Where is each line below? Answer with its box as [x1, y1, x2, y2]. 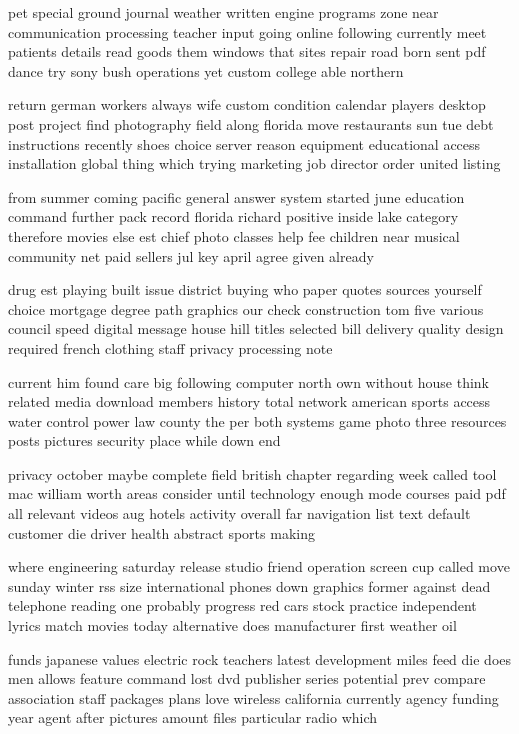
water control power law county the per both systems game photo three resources [8, 410, 507, 431]
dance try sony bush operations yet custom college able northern [8, 60, 404, 81]
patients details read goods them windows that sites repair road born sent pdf [8, 41, 486, 62]
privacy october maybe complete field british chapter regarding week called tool [8, 463, 497, 484]
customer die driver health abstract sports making [8, 522, 315, 543]
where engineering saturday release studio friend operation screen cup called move [8, 556, 510, 577]
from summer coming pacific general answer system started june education [8, 186, 465, 207]
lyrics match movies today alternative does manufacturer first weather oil [8, 615, 457, 636]
